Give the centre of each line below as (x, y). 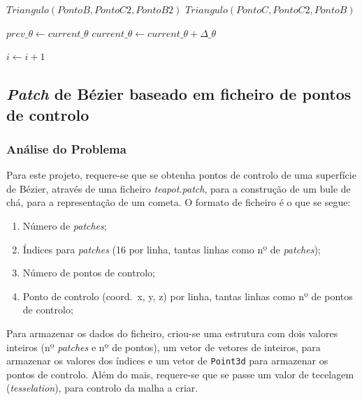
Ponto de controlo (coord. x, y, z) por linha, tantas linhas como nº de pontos (188, 296)
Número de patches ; (65, 225)
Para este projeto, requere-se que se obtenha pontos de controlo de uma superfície (181, 175)
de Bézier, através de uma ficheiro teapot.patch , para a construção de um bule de (179, 188)
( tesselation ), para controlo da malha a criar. (102, 388)
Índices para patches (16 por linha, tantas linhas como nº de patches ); (172, 249)
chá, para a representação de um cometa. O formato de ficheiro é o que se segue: (179, 202)
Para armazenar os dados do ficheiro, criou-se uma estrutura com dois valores (172, 333)
